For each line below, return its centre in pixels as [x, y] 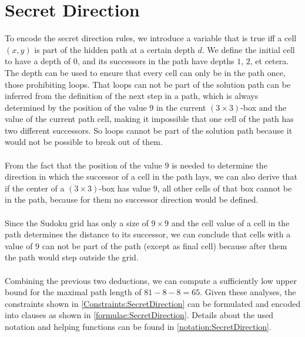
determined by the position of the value [76, 107]
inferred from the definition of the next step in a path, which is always [132, 96]
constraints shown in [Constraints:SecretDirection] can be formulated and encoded [153, 303]
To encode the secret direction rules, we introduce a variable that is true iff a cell [151, 38]
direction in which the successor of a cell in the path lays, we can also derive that [151, 176]
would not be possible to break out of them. [84, 142]
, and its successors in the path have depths [156, 61]
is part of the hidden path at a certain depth [115, 49]
